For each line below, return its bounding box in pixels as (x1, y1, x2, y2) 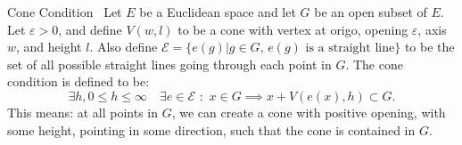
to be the (404, 37, 455, 56)
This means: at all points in (7, 102, 159, 121)
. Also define (89, 37, 158, 56)
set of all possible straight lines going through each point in (7, 54, 332, 73)
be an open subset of (314, 3, 427, 20)
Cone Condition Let (7, 3, 122, 20)
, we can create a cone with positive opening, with (171, 102, 446, 121)
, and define (58, 20, 122, 38)
